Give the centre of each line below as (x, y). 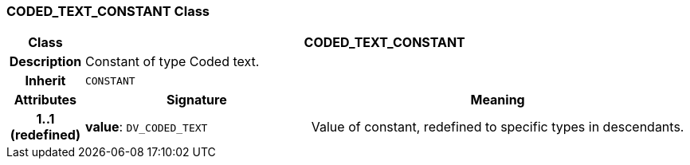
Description (45, 62)
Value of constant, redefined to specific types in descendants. (498, 127)
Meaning (498, 100)
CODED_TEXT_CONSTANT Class (108, 11)
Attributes (45, 100)
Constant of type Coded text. (172, 62)
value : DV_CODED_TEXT (146, 127)
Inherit (45, 81)
